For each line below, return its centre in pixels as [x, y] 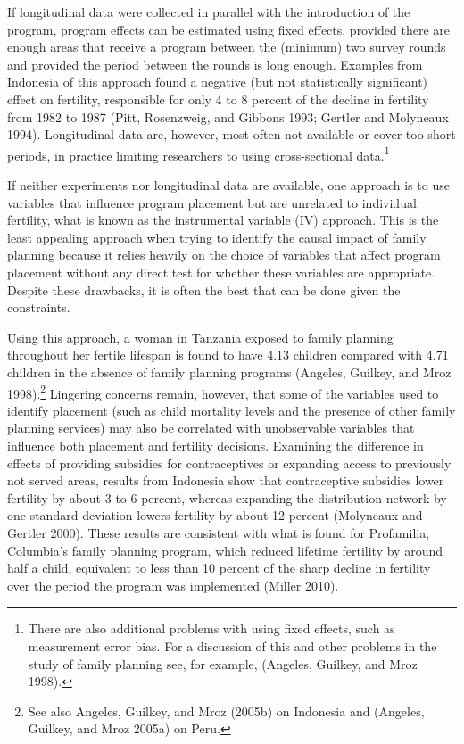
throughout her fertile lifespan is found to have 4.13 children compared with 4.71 [228, 355]
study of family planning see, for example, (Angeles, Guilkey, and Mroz [223, 663]
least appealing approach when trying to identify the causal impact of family [217, 237]
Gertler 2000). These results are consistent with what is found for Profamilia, [219, 532]
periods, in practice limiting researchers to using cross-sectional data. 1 [199, 153]
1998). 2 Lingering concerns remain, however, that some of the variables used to [223, 392]
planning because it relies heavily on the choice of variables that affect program [224, 255]
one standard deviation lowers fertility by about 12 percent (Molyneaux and [215, 515]
